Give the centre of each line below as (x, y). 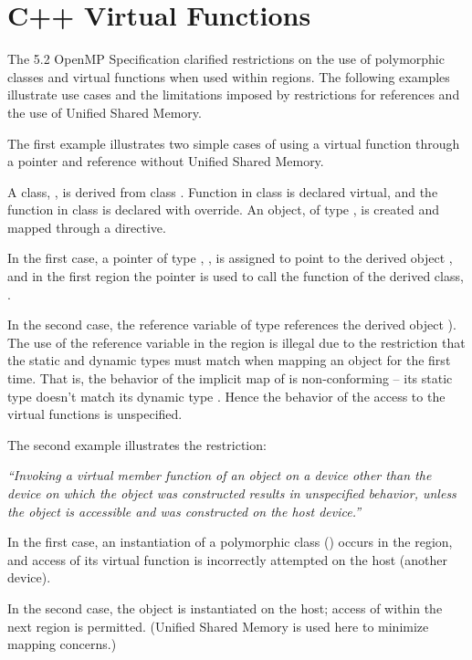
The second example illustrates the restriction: (137, 444)
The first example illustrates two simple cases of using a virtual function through (234, 143)
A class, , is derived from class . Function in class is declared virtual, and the (223, 191)
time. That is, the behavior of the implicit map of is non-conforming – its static (230, 378)
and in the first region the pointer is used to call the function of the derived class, (236, 276)
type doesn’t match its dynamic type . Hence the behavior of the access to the (226, 396)
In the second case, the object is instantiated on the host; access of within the (225, 608)
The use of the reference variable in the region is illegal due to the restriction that (236, 342)
